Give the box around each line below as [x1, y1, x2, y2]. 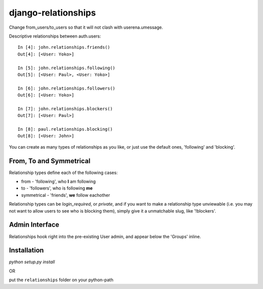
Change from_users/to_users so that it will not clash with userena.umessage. [9, 24, 163, 30]
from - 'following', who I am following [21, 178, 96, 185]
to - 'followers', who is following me [21, 185, 93, 191]
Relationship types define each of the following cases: [9, 170, 118, 175]
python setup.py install [9, 259, 55, 265]
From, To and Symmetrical [9, 156, 91, 165]
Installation [9, 246, 44, 254]
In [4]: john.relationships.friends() [18, 44, 111, 50]
